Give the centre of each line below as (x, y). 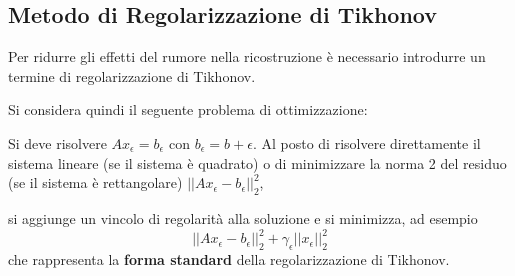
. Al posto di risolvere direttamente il (366, 142)
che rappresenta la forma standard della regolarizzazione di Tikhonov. (229, 258)
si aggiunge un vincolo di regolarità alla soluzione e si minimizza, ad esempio (243, 217)
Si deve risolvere (57, 142)
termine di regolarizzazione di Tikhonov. (132, 75)
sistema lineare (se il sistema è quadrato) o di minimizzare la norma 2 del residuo (257, 162)
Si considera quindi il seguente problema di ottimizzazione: (188, 109)
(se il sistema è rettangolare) (95, 182)
